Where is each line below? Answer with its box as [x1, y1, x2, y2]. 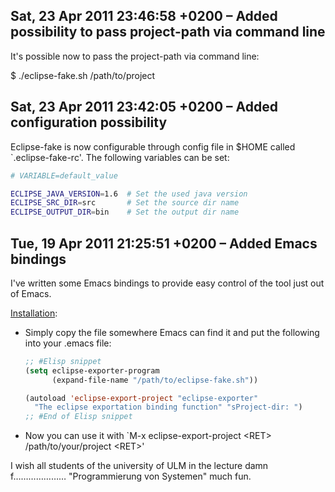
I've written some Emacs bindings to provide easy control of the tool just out [10, 277, 325, 289]
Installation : [10, 307, 58, 319]
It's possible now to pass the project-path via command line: [10, 50, 260, 62]
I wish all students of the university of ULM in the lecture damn [10, 460, 269, 472]
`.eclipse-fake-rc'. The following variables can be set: [10, 151, 230, 163]
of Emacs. [10, 287, 52, 299]
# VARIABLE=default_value [10, 170, 118, 181]
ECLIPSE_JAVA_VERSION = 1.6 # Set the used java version [10, 189, 248, 199]
